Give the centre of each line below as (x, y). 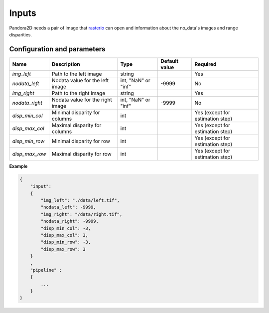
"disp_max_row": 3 (63, 249)
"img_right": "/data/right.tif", (81, 214)
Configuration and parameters (57, 49)
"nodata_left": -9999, (68, 207)
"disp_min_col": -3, (66, 228)
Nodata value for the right (82, 100)
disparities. (21, 34)
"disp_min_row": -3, (66, 242)
